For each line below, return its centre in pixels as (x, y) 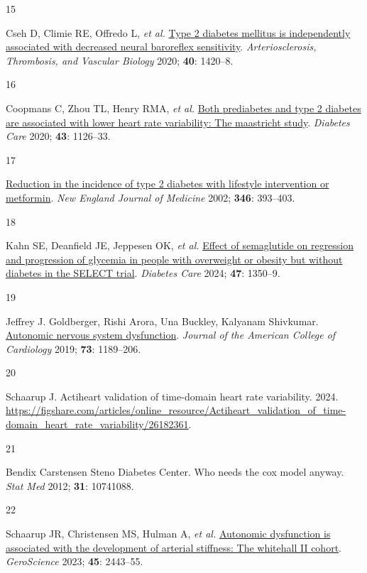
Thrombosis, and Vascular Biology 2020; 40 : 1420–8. (120, 60)
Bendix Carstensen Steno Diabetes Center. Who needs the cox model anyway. (175, 472)
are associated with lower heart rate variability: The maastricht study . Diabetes (178, 122)
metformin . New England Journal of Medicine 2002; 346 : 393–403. (150, 197)
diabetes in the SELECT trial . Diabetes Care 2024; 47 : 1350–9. (143, 273)
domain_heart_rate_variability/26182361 (97, 424)
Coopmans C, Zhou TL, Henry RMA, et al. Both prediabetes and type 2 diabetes (183, 108)
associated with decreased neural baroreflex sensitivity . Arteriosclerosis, (161, 47)
